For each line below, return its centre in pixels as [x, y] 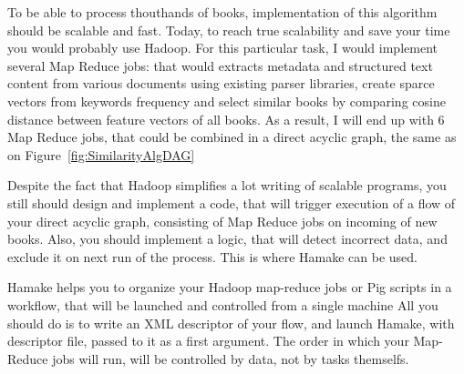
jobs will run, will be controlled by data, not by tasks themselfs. [231, 358]
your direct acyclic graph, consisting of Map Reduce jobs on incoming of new [222, 221]
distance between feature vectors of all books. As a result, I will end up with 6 [226, 119]
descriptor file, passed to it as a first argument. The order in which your [208, 341]
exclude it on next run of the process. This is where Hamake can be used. [213, 256]
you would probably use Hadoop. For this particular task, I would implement [222, 48]
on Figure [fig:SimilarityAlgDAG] [101, 154]
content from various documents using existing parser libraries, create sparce [221, 83]
